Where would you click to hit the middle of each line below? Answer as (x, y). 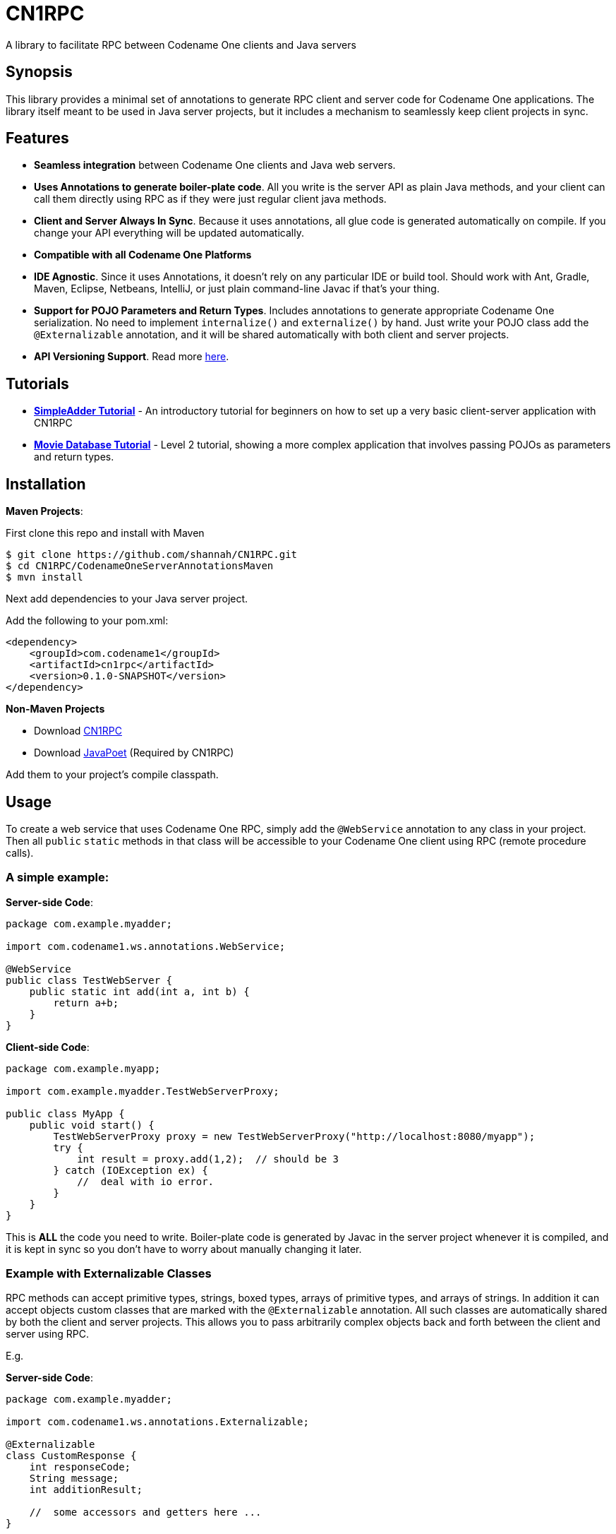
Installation (46, 484)
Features (37, 138)
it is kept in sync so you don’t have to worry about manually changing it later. (184, 1249)
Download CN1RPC (78, 731)
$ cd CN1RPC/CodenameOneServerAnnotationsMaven (140, 566)
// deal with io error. (146, 1181)
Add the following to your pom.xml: (87, 621)
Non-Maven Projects (55, 709)
